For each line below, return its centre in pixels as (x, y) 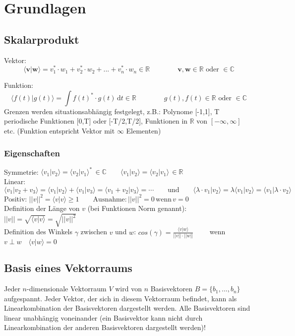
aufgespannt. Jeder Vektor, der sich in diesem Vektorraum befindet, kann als (120, 298)
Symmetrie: (21, 171)
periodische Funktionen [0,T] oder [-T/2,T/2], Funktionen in (96, 121)
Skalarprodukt (42, 39)
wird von (128, 289)
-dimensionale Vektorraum (66, 289)
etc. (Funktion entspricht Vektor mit (59, 131)
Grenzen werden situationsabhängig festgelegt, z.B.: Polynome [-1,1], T (112, 111)
